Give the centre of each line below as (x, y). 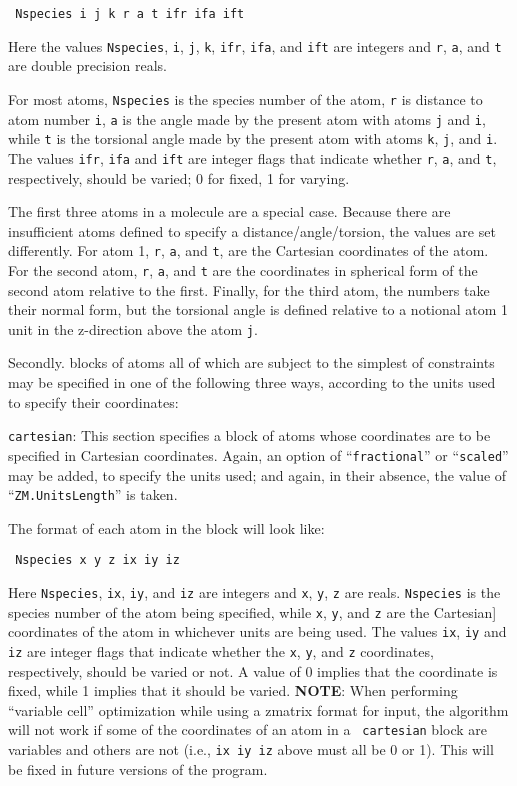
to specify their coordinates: (93, 401)
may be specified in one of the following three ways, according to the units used (252, 382)
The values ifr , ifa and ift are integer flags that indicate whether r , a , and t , (252, 157)
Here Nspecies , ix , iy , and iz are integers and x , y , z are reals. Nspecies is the (254, 592)
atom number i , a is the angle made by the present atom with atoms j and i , (247, 118)
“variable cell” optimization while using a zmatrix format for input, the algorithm (258, 709)
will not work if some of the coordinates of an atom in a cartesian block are (248, 729)
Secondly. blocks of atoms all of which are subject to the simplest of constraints (251, 362)
